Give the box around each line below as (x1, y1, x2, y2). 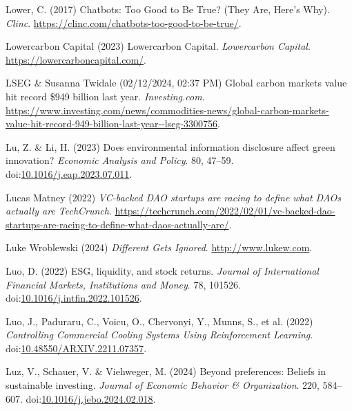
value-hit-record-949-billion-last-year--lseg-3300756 (6, 116, 218, 131)
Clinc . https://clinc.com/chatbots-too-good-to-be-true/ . (6, 15, 242, 30)
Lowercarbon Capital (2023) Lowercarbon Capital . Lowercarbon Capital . (6, 39, 311, 53)
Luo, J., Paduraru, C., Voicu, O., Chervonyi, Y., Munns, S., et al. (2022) (6, 313, 313, 328)
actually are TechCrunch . (6, 203, 112, 218)
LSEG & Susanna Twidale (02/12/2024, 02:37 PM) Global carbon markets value (6, 75, 347, 90)
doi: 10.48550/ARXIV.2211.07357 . (6, 340, 147, 355)
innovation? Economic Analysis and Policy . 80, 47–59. (6, 153, 234, 167)
